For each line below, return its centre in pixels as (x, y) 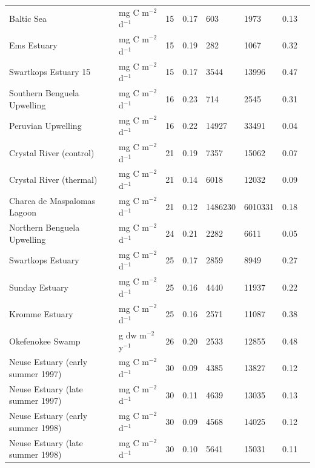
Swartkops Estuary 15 (50, 72)
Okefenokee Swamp (45, 341)
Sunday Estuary (39, 287)
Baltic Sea (28, 18)
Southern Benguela (44, 93)
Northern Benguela (45, 227)
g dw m (133, 335)
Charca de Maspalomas (52, 200)
